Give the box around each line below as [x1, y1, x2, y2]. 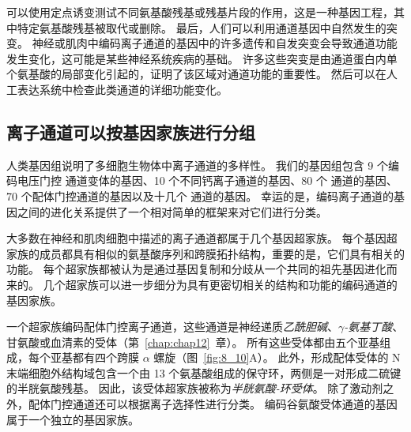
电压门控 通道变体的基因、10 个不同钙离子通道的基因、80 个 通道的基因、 [17, 172, 398, 189]
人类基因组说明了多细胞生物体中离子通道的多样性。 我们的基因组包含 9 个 [6, 156, 388, 173]
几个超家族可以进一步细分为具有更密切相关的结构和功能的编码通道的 [43, 276, 398, 292]
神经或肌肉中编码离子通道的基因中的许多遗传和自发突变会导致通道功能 [32, 35, 398, 51]
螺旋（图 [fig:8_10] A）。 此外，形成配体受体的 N [153, 349, 401, 366]
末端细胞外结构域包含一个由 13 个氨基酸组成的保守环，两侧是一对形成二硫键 [6, 364, 402, 381]
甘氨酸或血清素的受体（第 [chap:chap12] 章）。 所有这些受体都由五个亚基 [6, 333, 380, 350]
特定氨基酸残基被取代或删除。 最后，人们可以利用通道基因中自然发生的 [17, 19, 386, 36]
